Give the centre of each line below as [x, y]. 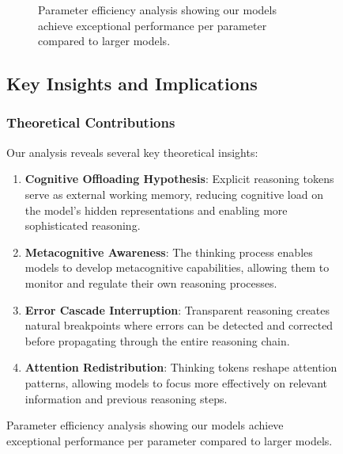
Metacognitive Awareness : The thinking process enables [169, 252]
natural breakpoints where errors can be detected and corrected [179, 325]
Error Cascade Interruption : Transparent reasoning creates [177, 309]
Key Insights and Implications [132, 84]
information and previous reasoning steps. [126, 398]
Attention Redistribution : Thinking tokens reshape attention [181, 367]
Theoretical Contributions [91, 122]
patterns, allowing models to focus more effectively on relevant [176, 382]
